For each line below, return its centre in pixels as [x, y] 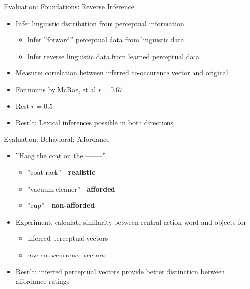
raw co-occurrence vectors [66, 254]
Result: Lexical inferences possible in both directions [95, 122]
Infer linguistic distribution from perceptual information [100, 23]
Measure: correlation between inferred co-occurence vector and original [122, 73]
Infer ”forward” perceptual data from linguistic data [106, 40]
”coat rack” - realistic [61, 172]
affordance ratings [42, 281]
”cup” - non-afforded [61, 205]
